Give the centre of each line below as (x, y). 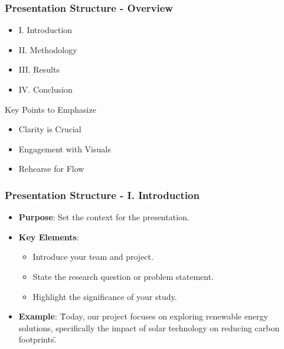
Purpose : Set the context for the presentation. (104, 217)
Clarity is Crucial (50, 129)
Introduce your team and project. (93, 257)
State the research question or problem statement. (123, 276)
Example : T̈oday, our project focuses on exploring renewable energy (143, 316)
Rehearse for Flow (51, 169)
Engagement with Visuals (65, 149)
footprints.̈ (37, 339)
